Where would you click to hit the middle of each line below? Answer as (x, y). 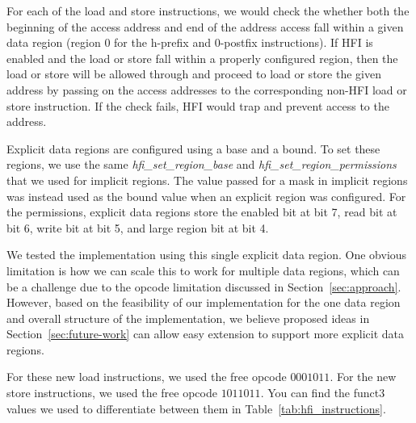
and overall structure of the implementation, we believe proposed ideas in (188, 318)
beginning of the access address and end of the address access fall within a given (205, 26)
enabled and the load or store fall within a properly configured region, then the (202, 58)
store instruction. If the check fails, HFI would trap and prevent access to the (198, 105)
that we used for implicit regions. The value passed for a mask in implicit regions (207, 180)
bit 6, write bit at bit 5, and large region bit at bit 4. (138, 227)
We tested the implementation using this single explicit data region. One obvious (207, 255)
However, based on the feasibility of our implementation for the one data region (204, 302)
